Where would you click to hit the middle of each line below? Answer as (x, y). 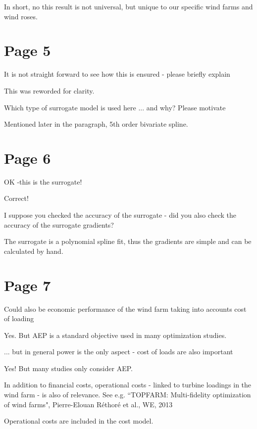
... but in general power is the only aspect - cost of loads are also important (119, 352)
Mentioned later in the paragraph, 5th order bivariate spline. (96, 124)
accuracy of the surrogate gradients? (59, 224)
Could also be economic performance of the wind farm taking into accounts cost (125, 309)
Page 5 (27, 50)
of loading (19, 318)
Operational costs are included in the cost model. (79, 421)
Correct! (16, 198)
